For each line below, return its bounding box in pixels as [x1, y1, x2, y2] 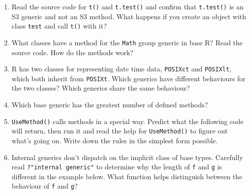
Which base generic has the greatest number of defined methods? [11, 99, 208, 110]
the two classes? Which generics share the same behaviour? [11, 83, 190, 93]
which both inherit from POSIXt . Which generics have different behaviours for [11, 73, 246, 83]
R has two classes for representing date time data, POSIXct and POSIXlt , [11, 64, 232, 74]
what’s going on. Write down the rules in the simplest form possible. [11, 135, 218, 145]
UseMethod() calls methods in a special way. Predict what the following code [11, 116, 244, 126]
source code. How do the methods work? [11, 47, 133, 57]
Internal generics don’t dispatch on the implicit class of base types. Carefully [11, 152, 243, 162]
